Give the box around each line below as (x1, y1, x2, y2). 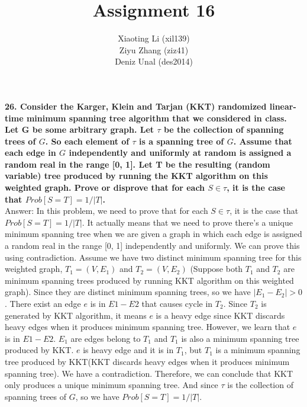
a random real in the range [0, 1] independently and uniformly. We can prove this (5, 239, 300, 252)
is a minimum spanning (215, 344, 300, 356)
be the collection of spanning (163, 123, 284, 136)
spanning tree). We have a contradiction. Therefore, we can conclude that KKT (5, 367, 293, 379)
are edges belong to (70, 332, 141, 344)
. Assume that (233, 134, 292, 147)
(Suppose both (190, 262, 243, 275)
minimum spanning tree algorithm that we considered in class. (26, 111, 287, 124)
